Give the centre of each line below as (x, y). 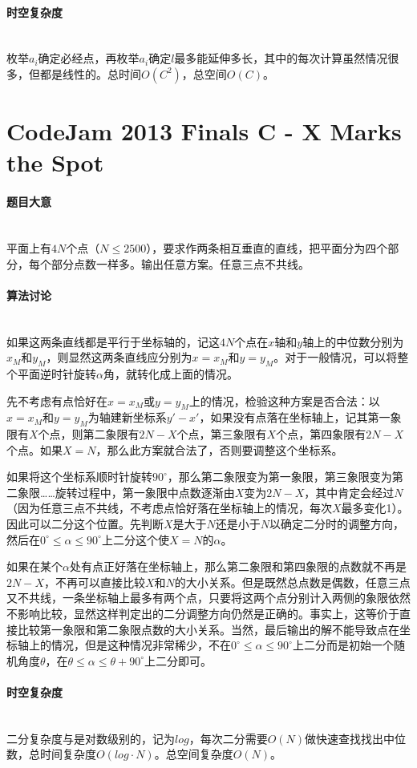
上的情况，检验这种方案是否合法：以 (284, 400)
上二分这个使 (135, 539)
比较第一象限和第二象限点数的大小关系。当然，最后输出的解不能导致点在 (208, 629)
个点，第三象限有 (222, 434)
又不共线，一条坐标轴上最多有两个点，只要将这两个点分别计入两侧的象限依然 (208, 598)
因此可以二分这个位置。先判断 (85, 524)
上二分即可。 (178, 660)
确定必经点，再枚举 (89, 58)
